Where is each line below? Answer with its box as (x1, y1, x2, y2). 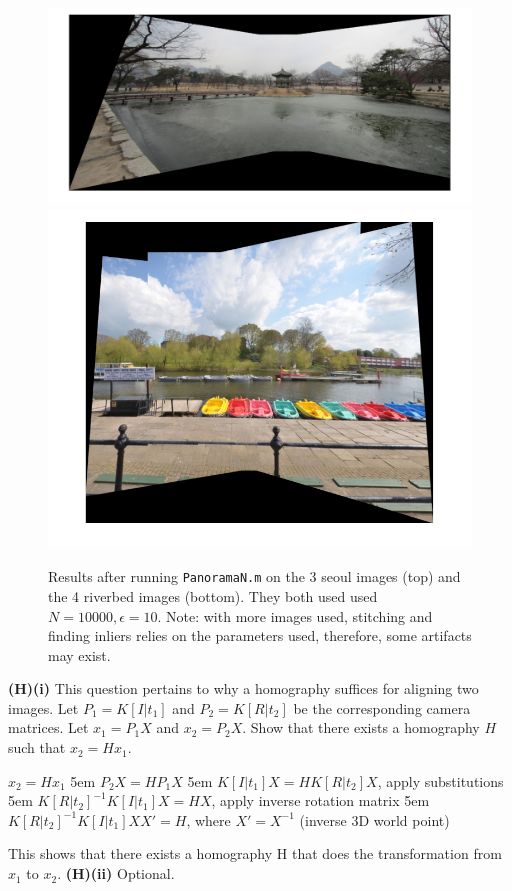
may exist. (48, 644, 111, 665)
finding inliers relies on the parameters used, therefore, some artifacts (48, 625, 472, 646)
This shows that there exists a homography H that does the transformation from (8, 843, 502, 864)
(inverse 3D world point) (299, 809, 450, 830)
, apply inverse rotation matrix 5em (211, 790, 430, 811)
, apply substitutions (377, 770, 504, 791)
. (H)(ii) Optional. (57, 863, 175, 884)
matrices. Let (8, 717, 89, 738)
